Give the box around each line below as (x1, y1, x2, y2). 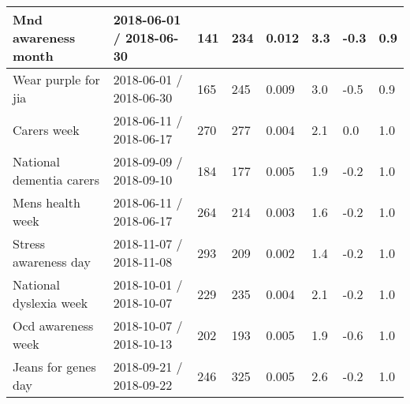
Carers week (13, 120, 80, 139)
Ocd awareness (13, 316, 94, 335)
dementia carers (13, 170, 99, 189)
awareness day (13, 252, 91, 271)
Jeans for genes (13, 357, 96, 376)
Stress (13, 234, 46, 252)
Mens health (13, 193, 80, 211)
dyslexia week (13, 294, 88, 312)
